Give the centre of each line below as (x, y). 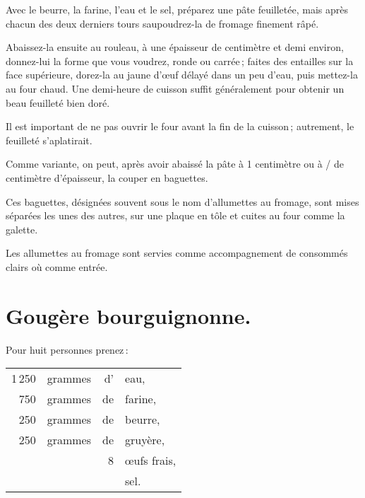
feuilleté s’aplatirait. (49, 140)
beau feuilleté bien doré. (58, 102)
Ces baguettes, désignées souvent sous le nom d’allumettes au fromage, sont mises (182, 201)
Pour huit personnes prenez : (67, 349)
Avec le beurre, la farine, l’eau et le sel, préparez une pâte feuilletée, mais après (177, 9)
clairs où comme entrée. (57, 266)
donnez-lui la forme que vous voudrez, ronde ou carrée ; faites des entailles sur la (180, 60)
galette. (22, 229)
